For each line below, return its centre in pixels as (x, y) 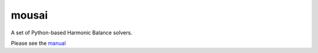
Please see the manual (38, 43)
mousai (29, 15)
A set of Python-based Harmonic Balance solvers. (72, 33)
